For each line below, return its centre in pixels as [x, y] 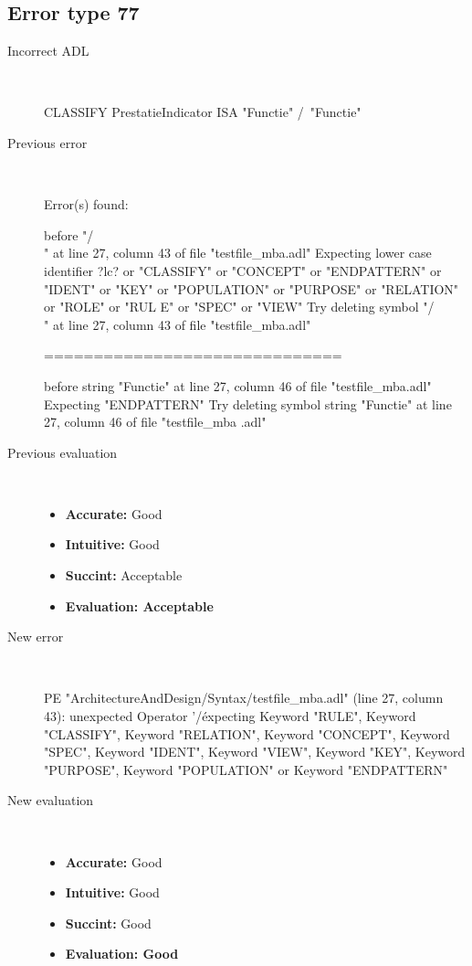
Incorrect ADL [48, 51]
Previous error [47, 142]
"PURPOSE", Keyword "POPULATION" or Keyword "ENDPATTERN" [246, 769]
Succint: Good [108, 923]
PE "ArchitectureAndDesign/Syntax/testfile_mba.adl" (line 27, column [244, 698]
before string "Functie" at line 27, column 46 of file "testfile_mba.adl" [238, 385]
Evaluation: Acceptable [139, 605]
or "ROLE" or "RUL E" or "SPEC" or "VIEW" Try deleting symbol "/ [239, 307]
